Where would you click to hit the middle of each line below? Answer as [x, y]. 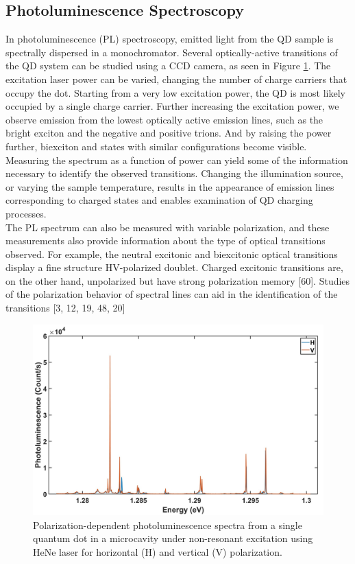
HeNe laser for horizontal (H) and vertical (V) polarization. [158, 551]
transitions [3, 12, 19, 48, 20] [65, 308]
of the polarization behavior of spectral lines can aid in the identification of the [172, 294]
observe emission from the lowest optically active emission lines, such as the [164, 119]
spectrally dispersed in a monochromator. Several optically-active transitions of [172, 52]
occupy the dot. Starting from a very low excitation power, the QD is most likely [175, 92]
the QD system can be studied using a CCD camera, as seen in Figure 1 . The [168, 66]
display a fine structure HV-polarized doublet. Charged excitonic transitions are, [174, 267]
